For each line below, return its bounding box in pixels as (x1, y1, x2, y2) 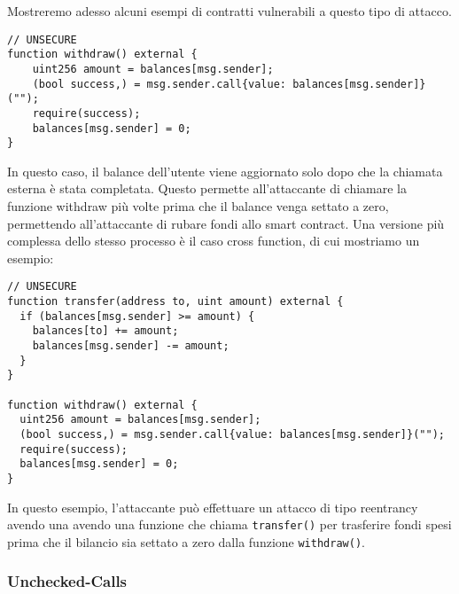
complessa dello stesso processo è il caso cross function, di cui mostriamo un (7, 231, 420, 250)
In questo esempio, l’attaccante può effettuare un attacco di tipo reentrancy (7, 497, 418, 516)
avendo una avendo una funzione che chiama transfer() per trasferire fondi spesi (7, 515, 452, 534)
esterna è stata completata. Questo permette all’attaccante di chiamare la (7, 179, 408, 198)
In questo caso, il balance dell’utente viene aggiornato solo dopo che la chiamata (7, 161, 443, 180)
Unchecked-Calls (7, 570, 128, 592)
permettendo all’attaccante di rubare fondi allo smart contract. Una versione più (7, 214, 445, 232)
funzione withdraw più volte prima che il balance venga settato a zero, (7, 197, 389, 215)
